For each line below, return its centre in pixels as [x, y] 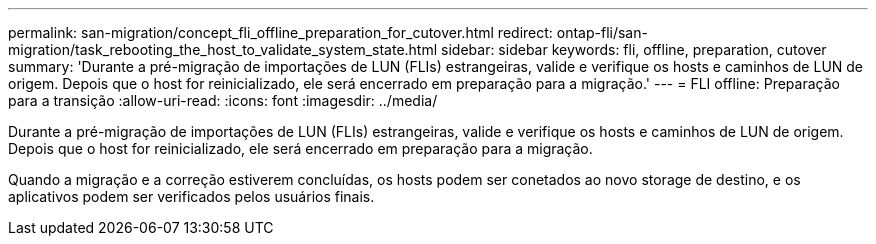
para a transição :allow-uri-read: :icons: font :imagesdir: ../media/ [223, 100]
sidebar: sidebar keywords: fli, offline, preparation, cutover [634, 49]
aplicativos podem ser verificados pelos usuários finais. [191, 196]
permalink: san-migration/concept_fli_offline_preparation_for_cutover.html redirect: [280, 32]
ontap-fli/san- [602, 32]
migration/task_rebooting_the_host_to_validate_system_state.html [223, 49]
